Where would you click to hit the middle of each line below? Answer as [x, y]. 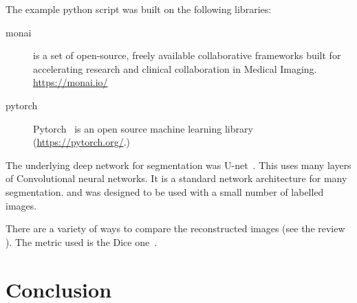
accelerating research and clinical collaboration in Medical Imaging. [175, 68]
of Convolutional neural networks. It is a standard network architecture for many [176, 178]
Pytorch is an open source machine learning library [143, 128]
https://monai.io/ [71, 82]
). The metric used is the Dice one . [82, 242]
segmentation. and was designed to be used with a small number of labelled [165, 191]
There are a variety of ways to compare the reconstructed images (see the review [175, 228]
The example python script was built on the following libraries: [139, 9]
